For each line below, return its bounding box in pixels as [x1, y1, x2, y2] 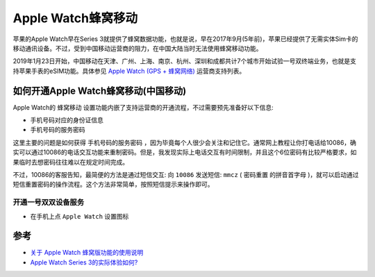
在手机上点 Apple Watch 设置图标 [30, 212, 129, 220]
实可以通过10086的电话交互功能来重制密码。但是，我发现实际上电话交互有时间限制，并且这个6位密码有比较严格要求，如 [12, 148, 357, 156]
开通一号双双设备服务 [12, 198, 85, 208]
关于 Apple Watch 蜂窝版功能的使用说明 [30, 249, 144, 257]
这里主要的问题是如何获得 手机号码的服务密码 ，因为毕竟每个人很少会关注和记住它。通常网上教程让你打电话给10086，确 [12, 138, 357, 146]
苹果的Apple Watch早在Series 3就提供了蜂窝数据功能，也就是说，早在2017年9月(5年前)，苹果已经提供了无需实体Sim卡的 [12, 35, 358, 43]
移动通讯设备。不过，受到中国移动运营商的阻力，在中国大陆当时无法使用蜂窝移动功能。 [12, 44, 262, 52]
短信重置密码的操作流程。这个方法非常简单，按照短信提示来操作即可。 [12, 181, 214, 189]
